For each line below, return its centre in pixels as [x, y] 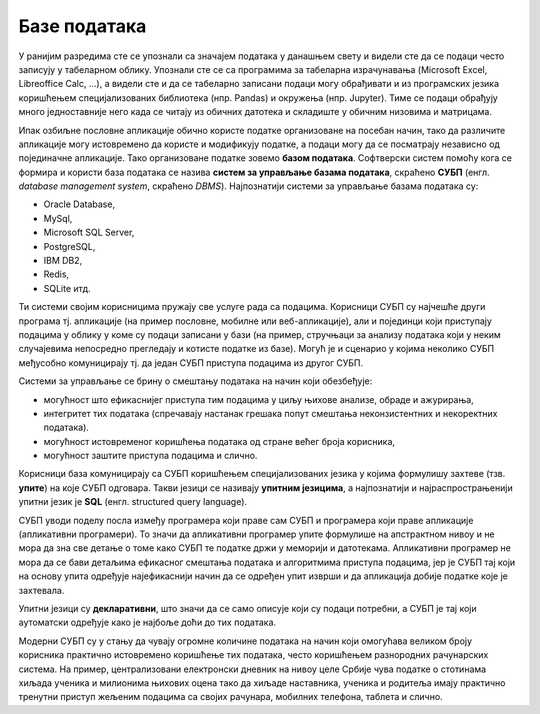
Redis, [56, 274]
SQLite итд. [67, 288]
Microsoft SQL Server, [89, 232]
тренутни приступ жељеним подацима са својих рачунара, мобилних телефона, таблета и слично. [231, 697]
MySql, [58, 218]
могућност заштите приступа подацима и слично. [150, 456]
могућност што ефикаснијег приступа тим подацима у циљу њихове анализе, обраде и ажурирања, [258, 399]
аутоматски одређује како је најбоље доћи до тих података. [147, 622]
